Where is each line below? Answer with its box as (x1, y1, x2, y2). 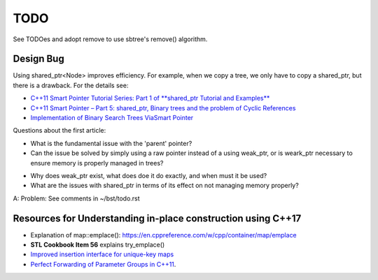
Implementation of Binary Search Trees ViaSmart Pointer (30, 114, 194, 122)
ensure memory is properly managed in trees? (30, 159, 164, 167)
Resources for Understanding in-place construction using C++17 (13, 212, 302, 224)
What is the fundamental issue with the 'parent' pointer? (30, 139, 192, 147)
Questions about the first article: (13, 126, 106, 135)
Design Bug (13, 53, 64, 65)
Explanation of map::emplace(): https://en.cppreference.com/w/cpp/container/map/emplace (30, 230, 297, 239)
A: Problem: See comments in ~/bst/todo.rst (13, 194, 140, 202)
